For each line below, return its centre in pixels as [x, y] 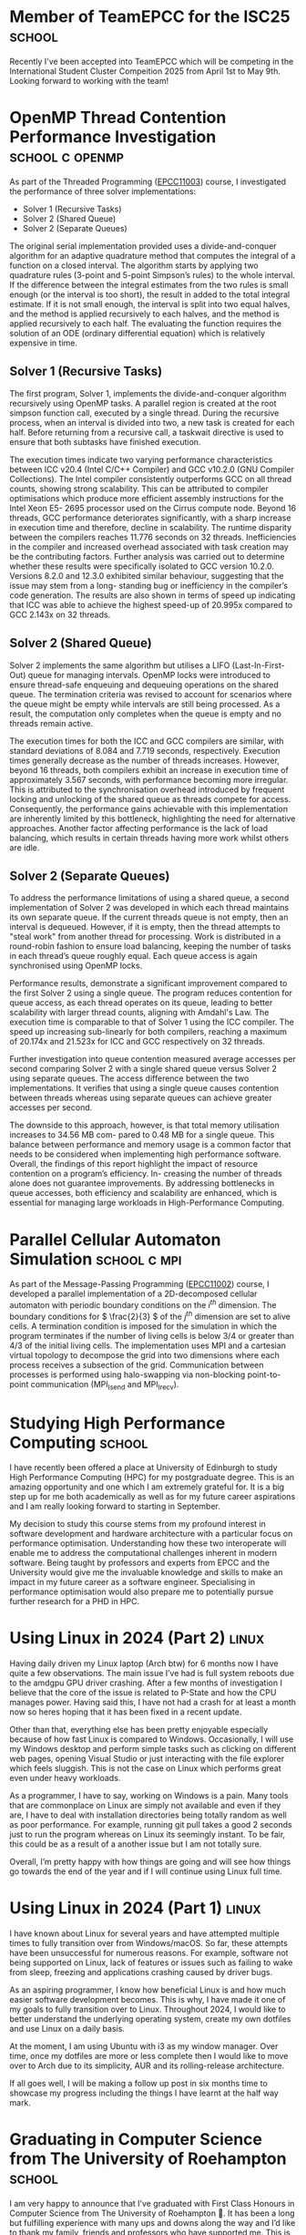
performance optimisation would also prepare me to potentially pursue [142, 1591]
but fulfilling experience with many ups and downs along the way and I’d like [153, 2223]
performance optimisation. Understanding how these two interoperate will [148, 1543]
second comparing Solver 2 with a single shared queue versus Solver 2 [143, 1069]
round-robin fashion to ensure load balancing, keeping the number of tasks [150, 946]
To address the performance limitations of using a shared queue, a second [149, 898]
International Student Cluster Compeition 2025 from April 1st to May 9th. [145, 71]
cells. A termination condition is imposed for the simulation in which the [143, 1326]
